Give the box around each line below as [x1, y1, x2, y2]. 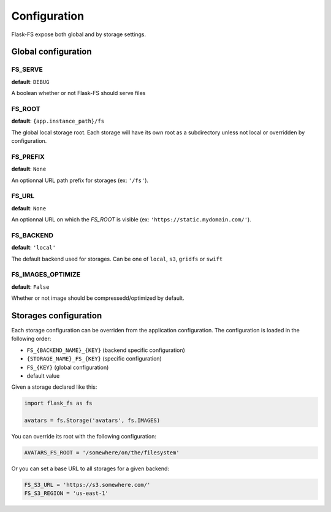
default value [26, 372, 60, 380]
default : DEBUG [11, 78, 50, 85]
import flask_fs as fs [24, 400, 93, 407]
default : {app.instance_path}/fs [11, 117, 104, 125]
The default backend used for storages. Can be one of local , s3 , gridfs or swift [11, 255, 223, 262]
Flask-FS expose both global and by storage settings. [11, 31, 146, 38]
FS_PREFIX [11, 152, 45, 161]
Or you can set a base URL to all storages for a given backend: [11, 465, 170, 472]
